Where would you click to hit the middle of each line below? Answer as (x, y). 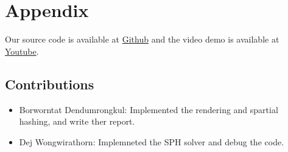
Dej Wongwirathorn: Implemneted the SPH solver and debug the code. (152, 141)
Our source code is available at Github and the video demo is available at (142, 39)
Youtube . (22, 51)
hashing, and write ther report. (77, 121)
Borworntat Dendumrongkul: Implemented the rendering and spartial (149, 109)
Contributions (50, 84)
